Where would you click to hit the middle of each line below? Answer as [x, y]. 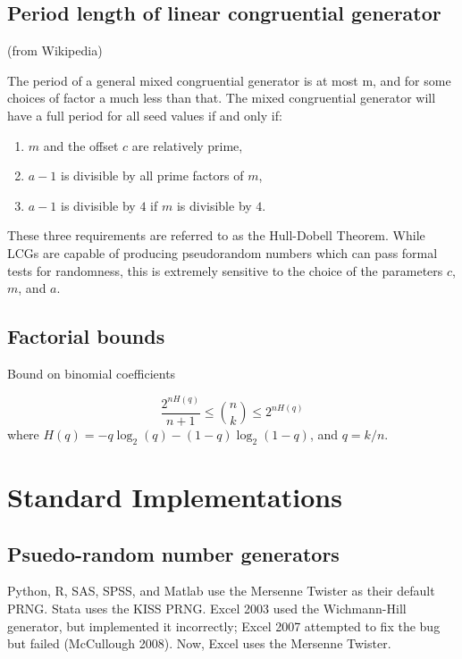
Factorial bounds [86, 336]
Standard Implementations [175, 497]
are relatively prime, [187, 145]
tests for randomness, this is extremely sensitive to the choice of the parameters [225, 270]
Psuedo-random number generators [173, 553]
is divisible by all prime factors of [152, 175]
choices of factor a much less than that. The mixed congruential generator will [222, 98]
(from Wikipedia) [55, 50]
